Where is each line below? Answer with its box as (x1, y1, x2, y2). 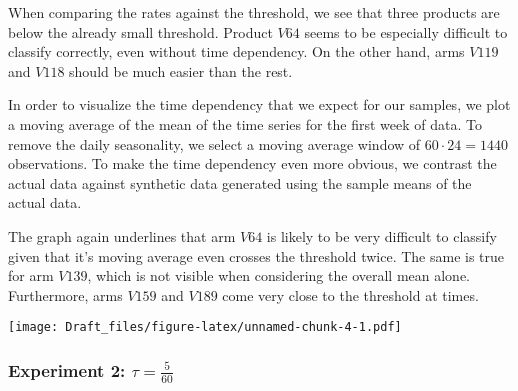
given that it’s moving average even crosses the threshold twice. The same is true (8, 245, 505, 266)
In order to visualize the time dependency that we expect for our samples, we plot (8, 94, 511, 115)
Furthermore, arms (8, 284, 123, 305)
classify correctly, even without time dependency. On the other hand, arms (8, 41, 465, 62)
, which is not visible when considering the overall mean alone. (87, 265, 470, 286)
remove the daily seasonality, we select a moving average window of (8, 133, 421, 154)
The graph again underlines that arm (8, 225, 236, 246)
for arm (8, 265, 54, 286)
